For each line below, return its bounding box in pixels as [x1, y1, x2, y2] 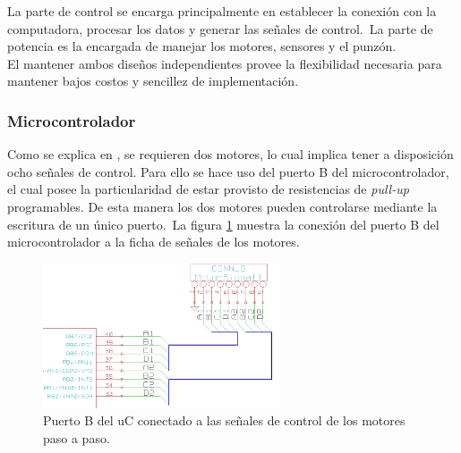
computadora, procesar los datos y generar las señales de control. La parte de [7, 19, 433, 38]
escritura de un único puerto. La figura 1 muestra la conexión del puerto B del [7, 214, 440, 233]
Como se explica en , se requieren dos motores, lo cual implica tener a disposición [7, 145, 454, 164]
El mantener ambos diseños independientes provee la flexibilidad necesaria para [7, 54, 442, 72]
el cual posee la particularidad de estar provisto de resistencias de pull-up [7, 180, 409, 198]
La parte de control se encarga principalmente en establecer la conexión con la [7, 2, 437, 20]
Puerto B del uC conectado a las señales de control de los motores [43, 411, 406, 430]
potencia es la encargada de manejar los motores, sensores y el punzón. [7, 37, 397, 55]
